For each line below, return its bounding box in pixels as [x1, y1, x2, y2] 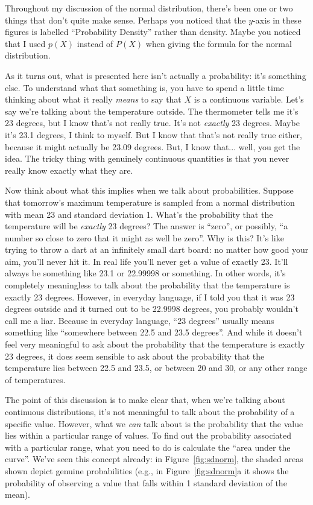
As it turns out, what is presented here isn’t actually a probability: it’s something [5, 69, 306, 81]
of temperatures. [5, 373, 66, 386]
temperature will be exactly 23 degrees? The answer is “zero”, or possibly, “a [5, 220, 288, 232]
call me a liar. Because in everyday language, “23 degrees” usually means [5, 314, 274, 326]
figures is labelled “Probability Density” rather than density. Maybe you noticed [5, 25, 301, 38]
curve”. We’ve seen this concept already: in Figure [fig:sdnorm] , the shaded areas [5, 453, 303, 465]
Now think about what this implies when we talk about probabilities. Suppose [5, 184, 294, 197]
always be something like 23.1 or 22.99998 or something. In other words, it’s [5, 267, 286, 279]
